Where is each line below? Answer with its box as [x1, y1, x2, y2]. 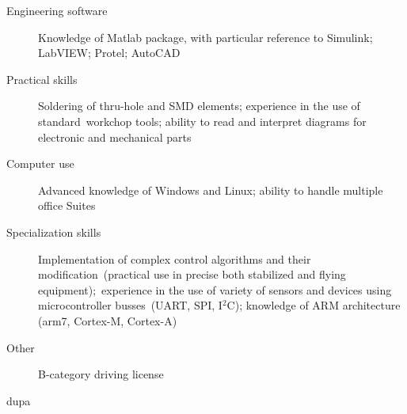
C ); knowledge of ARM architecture [226, 297, 401, 313]
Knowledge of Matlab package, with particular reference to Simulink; [38, 28, 373, 45]
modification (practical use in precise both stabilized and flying [38, 266, 346, 283]
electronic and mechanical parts [38, 128, 192, 145]
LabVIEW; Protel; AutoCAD [38, 44, 181, 61]
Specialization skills [6, 223, 101, 240]
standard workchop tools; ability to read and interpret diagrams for [38, 112, 367, 129]
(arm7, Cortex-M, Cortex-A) [38, 312, 177, 329]
